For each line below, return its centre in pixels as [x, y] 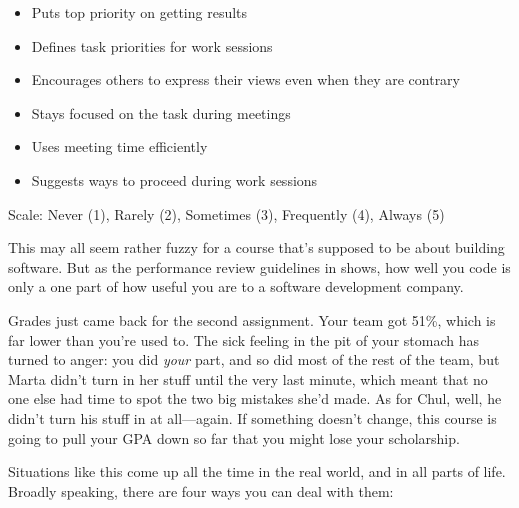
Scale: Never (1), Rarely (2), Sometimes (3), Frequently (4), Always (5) [226, 213]
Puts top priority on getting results [139, 12]
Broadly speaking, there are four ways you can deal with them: [201, 490]
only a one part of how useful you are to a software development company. [236, 286]
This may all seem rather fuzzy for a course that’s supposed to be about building [256, 247]
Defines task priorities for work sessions [152, 45]
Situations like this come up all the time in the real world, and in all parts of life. [257, 471]
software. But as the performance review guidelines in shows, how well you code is [259, 266]
